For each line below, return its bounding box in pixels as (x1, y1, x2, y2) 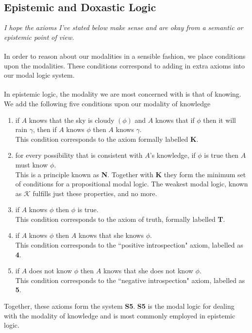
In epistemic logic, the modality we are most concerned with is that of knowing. (4, 89, 241, 99)
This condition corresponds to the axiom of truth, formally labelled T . (15, 214, 225, 224)
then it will (203, 115, 236, 125)
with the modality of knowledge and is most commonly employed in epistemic (4, 310, 235, 320)
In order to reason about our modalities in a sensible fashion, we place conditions (4, 50, 246, 61)
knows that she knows (78, 230, 144, 240)
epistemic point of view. (4, 32, 74, 42)
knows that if (155, 115, 195, 125)
